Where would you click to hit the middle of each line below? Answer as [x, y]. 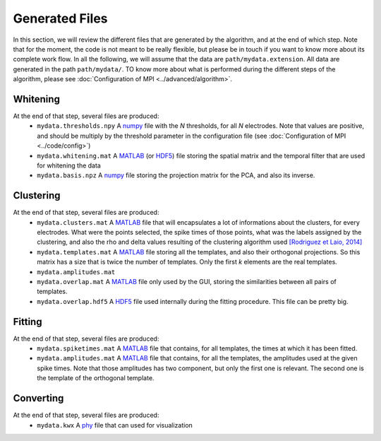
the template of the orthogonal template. [96, 378]
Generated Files [60, 18]
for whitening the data [69, 165]
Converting [38, 398]
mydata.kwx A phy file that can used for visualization [115, 425]
